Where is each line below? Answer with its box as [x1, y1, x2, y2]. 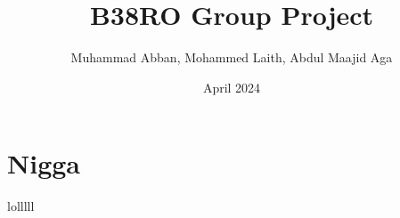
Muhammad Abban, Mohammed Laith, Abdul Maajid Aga [70, 48, 393, 67]
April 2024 [202, 77, 261, 96]
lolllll [7, 197, 35, 215]
